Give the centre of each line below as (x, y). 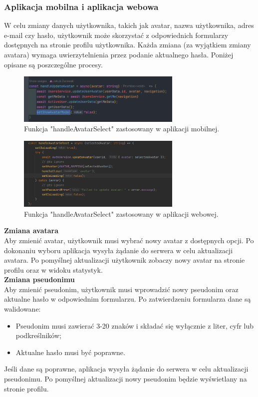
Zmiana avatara (31, 230)
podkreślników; (38, 335)
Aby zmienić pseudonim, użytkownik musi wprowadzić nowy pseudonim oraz (121, 289)
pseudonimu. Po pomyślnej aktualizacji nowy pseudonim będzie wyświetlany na (126, 379)
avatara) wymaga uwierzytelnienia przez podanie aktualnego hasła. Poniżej (119, 54)
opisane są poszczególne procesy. (53, 64)
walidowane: (22, 309)
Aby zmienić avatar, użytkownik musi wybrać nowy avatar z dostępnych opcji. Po (129, 240)
